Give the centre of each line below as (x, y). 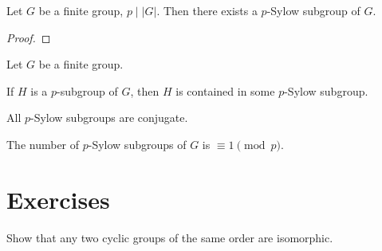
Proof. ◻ (29, 37)
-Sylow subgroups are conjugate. (109, 118)
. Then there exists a (207, 10)
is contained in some (225, 90)
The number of (43, 144)
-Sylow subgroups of (137, 144)
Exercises (58, 199)
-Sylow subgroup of (313, 10)
